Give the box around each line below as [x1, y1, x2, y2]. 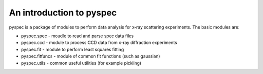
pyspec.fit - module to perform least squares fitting [21, 46, 124, 52]
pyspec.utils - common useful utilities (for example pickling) [21, 60, 141, 66]
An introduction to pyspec [9, 7, 117, 18]
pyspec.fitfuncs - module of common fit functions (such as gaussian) [21, 53, 160, 59]
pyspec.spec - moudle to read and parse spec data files [21, 33, 134, 39]
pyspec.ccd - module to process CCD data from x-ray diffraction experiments [21, 40, 177, 45]
